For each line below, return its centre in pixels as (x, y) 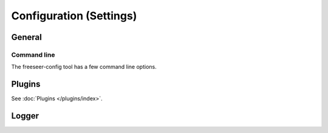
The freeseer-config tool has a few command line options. (84, 67)
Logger (25, 116)
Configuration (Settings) (74, 16)
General (27, 37)
